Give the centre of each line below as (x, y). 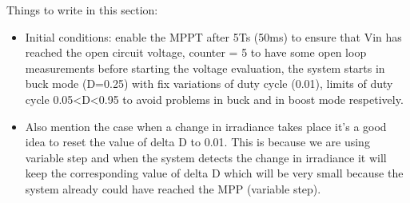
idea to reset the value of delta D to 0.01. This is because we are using (197, 142)
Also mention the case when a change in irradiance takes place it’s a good (206, 126)
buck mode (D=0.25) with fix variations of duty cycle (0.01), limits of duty (209, 84)
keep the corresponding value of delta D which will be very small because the (214, 173)
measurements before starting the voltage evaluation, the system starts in (205, 68)
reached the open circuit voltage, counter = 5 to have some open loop (196, 52)
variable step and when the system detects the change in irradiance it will (206, 157)
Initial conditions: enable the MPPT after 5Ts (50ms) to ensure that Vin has (213, 36)
